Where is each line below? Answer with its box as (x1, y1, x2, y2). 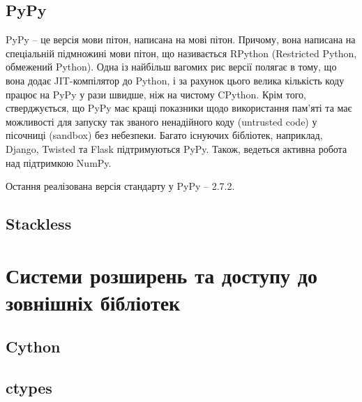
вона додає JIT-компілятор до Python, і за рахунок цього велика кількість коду (6, 73, 345, 87)
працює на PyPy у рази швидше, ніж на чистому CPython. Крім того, (6, 87, 306, 101)
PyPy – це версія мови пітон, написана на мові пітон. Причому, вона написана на (6, 32, 356, 47)
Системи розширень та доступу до (6, 260, 317, 289)
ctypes (6, 377, 52, 399)
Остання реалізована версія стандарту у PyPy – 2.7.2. (6, 179, 235, 193)
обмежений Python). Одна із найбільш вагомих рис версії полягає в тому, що (6, 59, 337, 74)
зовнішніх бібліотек (6, 288, 181, 316)
